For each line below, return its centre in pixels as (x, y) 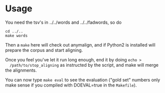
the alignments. (21, 70)
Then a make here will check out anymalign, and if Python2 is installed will (80, 45)
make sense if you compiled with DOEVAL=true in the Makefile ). (71, 85)
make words (16, 36)
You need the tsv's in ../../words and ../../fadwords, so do (64, 22)
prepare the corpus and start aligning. (44, 50)
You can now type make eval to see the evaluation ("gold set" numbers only (83, 80)
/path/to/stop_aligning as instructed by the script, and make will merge (84, 65)
